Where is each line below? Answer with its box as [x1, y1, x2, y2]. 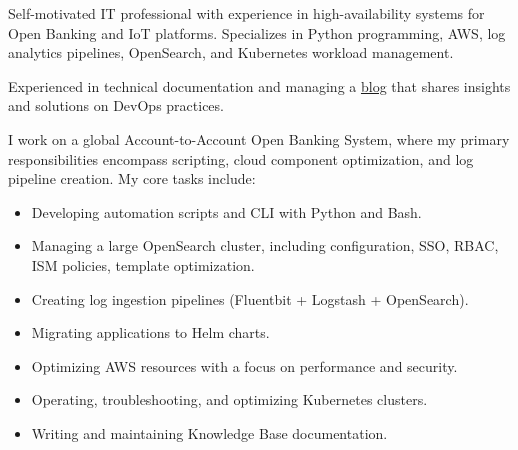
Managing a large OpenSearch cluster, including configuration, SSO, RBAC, [31, 235, 499, 256]
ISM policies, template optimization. [31, 254, 255, 275]
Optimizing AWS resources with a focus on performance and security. [31, 355, 458, 376]
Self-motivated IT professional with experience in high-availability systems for [8, 3, 485, 23]
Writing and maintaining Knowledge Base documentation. [31, 422, 388, 443]
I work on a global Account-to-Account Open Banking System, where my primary [8, 128, 510, 149]
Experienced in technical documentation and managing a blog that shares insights [8, 75, 511, 96]
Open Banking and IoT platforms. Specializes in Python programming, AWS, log [8, 22, 506, 43]
